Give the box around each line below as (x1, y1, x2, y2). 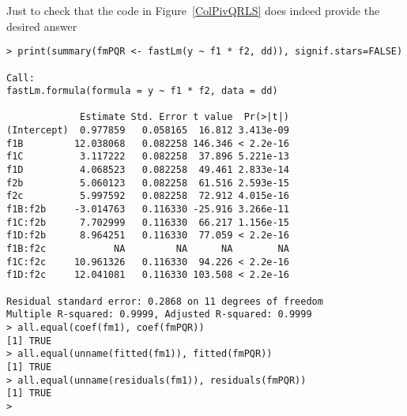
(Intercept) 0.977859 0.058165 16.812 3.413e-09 (6, 125, 289, 137)
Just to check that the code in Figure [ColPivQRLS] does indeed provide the (6, 2, 380, 18)
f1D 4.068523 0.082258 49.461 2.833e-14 (6, 164, 289, 176)
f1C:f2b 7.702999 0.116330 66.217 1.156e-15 (6, 216, 289, 228)
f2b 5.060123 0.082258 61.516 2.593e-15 (6, 177, 289, 189)
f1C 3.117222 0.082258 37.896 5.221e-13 (6, 151, 289, 163)
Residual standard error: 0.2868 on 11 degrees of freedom (6, 295, 323, 307)
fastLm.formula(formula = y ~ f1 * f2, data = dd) (6, 85, 278, 97)
